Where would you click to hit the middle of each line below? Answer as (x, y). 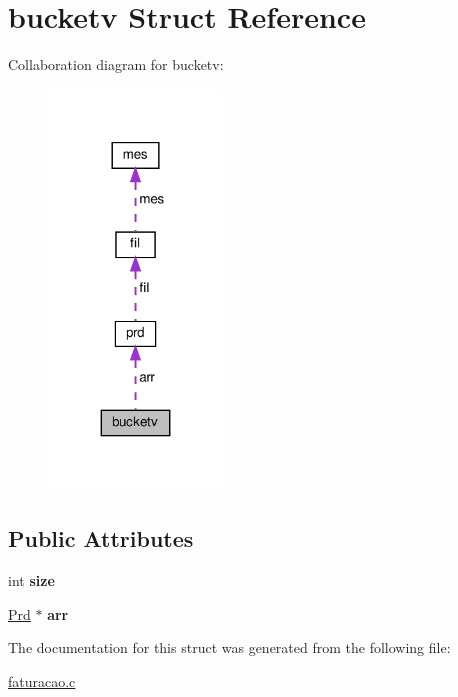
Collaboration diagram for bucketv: (116, 64)
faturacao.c (42, 681)
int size (31, 580)
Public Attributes (101, 538)
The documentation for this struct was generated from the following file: (229, 647)
